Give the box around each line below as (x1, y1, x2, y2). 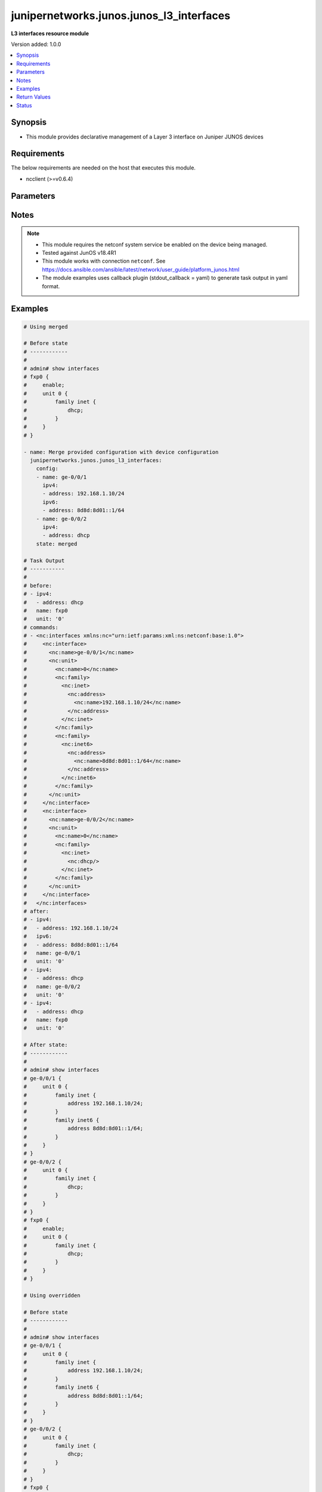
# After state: (23, 1041, 68, 1049)
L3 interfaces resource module (11, 30, 89, 37)
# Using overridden (23, 1292, 80, 1299)
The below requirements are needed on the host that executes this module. (11, 164, 196, 171)
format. (42, 282, 60, 289)
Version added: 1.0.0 (11, 41, 61, 48)
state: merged (36, 540, 78, 547)
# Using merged (23, 323, 68, 330)
